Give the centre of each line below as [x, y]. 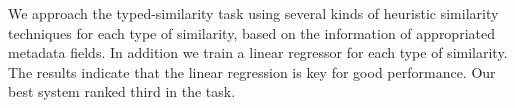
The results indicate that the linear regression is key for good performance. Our [252, 71]
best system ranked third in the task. [122, 91]
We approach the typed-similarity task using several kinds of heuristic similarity [253, 13]
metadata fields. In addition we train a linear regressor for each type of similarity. [258, 52]
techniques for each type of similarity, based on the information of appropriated [251, 32]
